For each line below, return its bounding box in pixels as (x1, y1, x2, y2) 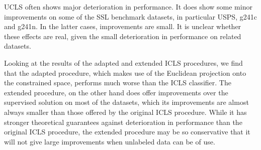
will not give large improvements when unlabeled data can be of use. (4, 136, 215, 146)
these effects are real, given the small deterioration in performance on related (4, 31, 241, 41)
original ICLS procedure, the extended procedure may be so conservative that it (4, 126, 250, 137)
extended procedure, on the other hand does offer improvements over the (4, 87, 228, 97)
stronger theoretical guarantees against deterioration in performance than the (4, 116, 242, 127)
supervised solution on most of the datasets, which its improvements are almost (4, 97, 249, 107)
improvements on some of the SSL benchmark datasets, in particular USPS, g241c (4, 11, 257, 22)
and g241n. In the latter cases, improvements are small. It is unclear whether (4, 21, 241, 32)
